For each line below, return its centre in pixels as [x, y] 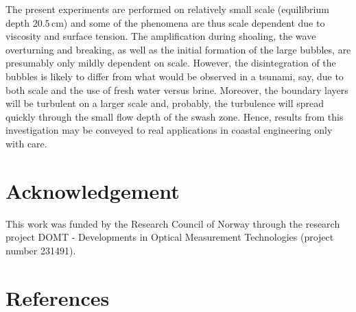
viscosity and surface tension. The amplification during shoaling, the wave [161, 36]
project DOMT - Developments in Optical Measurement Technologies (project [170, 237]
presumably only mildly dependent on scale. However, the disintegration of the [171, 63]
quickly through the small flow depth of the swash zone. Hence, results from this [175, 116]
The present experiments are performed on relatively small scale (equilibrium [167, 9]
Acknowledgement [93, 190]
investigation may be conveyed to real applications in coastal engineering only [169, 130]
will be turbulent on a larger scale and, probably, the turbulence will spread [165, 103]
